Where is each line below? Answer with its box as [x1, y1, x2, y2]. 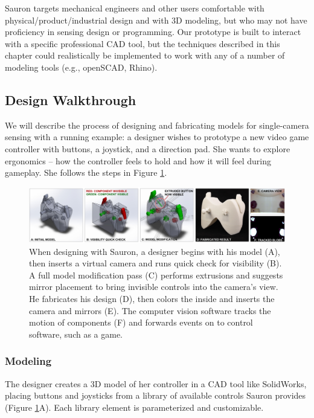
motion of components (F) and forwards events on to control [29, 316, 253, 329]
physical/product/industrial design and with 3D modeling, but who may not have [5, 13, 307, 26]
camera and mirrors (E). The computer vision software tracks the [29, 304, 271, 317]
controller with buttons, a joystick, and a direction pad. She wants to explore [5, 142, 290, 155]
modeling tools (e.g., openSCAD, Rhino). [5, 60, 158, 73]
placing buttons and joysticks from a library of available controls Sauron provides [5, 389, 306, 402]
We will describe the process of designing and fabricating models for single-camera [5, 118, 309, 131]
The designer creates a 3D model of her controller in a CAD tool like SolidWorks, [5, 377, 307, 390]
